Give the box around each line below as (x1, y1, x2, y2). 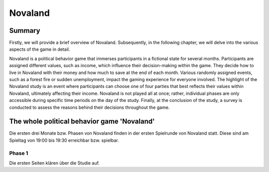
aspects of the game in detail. (9, 46, 70, 52)
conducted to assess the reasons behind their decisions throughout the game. (9, 104, 170, 110)
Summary (9, 26, 40, 35)
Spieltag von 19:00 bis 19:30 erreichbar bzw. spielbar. (9, 137, 119, 143)
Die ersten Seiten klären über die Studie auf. (9, 160, 100, 166)
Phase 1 (9, 150, 28, 157)
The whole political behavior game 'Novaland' (9, 117, 155, 126)
